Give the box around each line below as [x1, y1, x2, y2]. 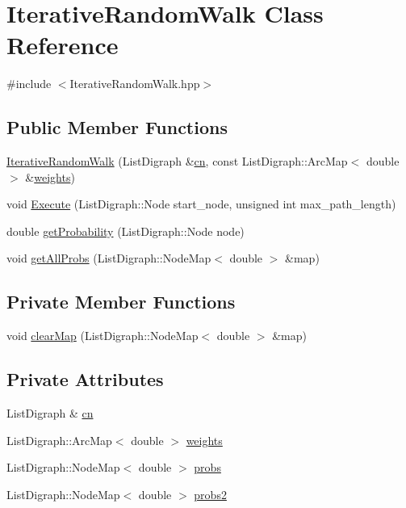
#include [6, 75, 52, 92]
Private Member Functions [6, 289, 236, 314]
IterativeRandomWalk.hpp [69, 75, 200, 92]
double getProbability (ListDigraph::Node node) [6, 222, 245, 239]
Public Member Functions [6, 115, 228, 140]
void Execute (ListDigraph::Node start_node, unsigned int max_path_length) [6, 195, 396, 212]
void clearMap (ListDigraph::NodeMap [6, 327, 199, 344]
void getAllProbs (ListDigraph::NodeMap [6, 250, 211, 267]
